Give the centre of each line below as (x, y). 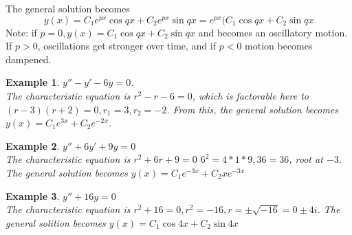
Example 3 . (33, 195)
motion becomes (279, 46)
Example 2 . (33, 145)
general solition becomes (56, 222)
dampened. (29, 59)
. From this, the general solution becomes (252, 109)
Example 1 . (33, 82)
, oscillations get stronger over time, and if (127, 46)
